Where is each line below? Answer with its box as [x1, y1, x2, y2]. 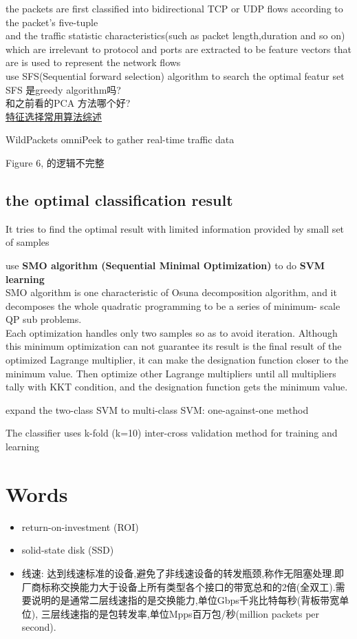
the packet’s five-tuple [6, 14, 98, 29]
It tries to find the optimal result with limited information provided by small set [6, 221, 345, 235]
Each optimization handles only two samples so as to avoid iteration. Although [6, 325, 338, 339]
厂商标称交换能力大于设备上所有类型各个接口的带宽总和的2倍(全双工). [21, 579, 336, 594]
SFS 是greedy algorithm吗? [6, 82, 121, 96]
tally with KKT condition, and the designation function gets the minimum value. [6, 379, 348, 394]
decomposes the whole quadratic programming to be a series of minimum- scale [6, 298, 340, 313]
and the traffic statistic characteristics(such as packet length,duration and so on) [6, 28, 345, 43]
